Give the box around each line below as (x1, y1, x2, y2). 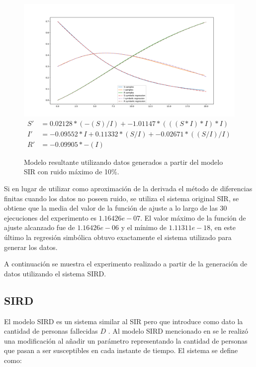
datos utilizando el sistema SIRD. (4, 268, 106, 278)
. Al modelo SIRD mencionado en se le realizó (108, 326, 249, 336)
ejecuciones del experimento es (4, 212, 97, 223)
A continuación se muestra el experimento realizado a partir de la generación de (4, 258, 248, 269)
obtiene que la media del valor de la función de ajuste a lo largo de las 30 (4, 203, 227, 213)
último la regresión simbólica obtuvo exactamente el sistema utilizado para (4, 232, 232, 242)
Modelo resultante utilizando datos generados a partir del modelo (24, 156, 223, 167)
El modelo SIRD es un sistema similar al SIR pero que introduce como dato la (4, 316, 243, 326)
